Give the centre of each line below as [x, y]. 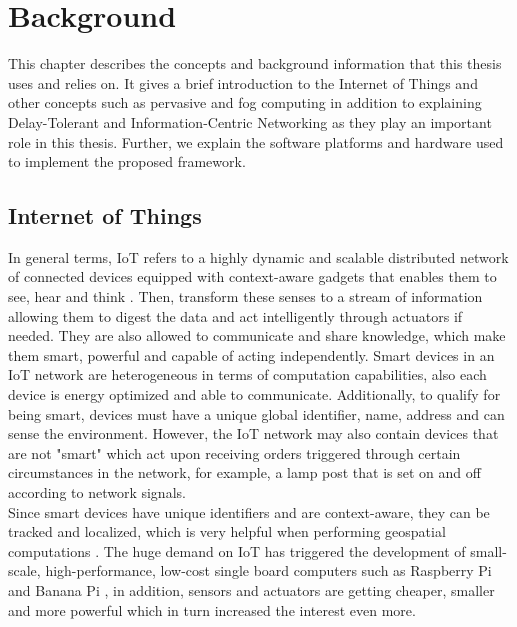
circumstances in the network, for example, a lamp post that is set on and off [244, 472]
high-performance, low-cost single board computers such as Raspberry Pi [268, 570]
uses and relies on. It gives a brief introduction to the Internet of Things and [243, 82]
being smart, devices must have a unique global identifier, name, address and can [256, 413]
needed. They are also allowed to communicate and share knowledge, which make [257, 335]
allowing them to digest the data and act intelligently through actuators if [235, 315]
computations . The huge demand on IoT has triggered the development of [237, 550]
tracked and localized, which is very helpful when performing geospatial [227, 531]
